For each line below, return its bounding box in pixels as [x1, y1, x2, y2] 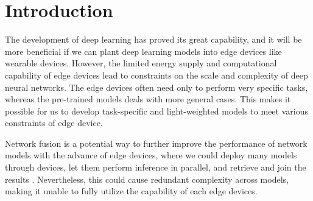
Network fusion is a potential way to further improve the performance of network [5, 136, 308, 149]
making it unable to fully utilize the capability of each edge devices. [5, 185, 258, 197]
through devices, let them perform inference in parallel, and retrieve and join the [5, 161, 306, 174]
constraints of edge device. [5, 116, 103, 129]
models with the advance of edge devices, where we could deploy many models [5, 149, 297, 161]
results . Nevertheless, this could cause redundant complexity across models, [5, 172, 289, 185]
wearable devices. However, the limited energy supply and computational [5, 57, 277, 69]
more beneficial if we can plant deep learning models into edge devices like [5, 44, 282, 57]
